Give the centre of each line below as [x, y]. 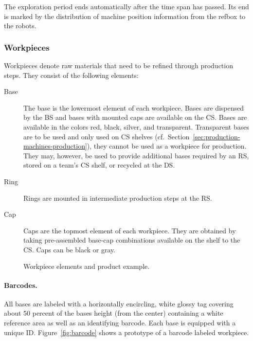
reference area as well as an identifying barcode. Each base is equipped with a [120, 323]
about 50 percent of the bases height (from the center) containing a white [114, 313]
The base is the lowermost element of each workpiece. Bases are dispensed [134, 107]
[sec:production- [217, 136]
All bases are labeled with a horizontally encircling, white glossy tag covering [119, 303]
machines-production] [55, 146]
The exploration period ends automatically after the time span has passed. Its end [126, 6]
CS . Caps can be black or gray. [70, 249]
